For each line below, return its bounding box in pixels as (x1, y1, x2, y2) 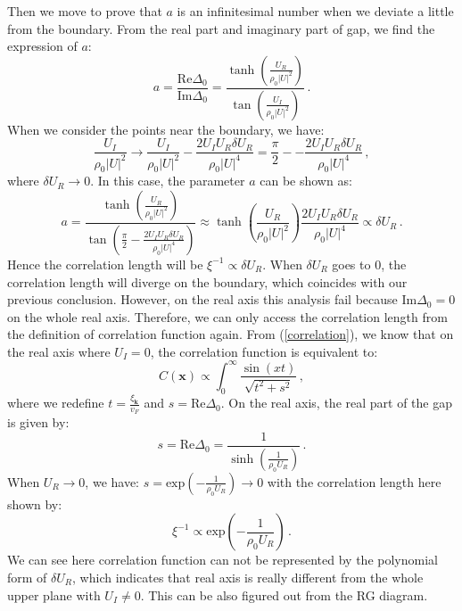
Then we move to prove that (7, 2, 162, 20)
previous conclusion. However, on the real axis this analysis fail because (7, 290, 398, 309)
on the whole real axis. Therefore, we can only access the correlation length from (7, 307, 448, 326)
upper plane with (7, 585, 101, 604)
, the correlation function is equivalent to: (150, 342, 378, 360)
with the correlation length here (267, 472, 441, 491)
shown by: (7, 494, 62, 513)
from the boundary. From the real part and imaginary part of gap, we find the (7, 19, 435, 37)
